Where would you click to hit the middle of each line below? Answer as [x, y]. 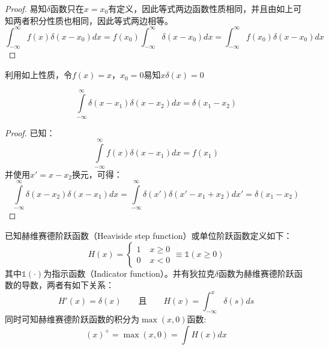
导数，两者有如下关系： [68, 285]
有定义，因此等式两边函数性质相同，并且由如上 [201, 8]
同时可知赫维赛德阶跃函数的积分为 [72, 319]
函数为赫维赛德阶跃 [256, 273]
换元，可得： [97, 174]
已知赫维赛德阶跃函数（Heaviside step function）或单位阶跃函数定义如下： [149, 236]
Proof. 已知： [30, 132]
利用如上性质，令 [38, 75]
